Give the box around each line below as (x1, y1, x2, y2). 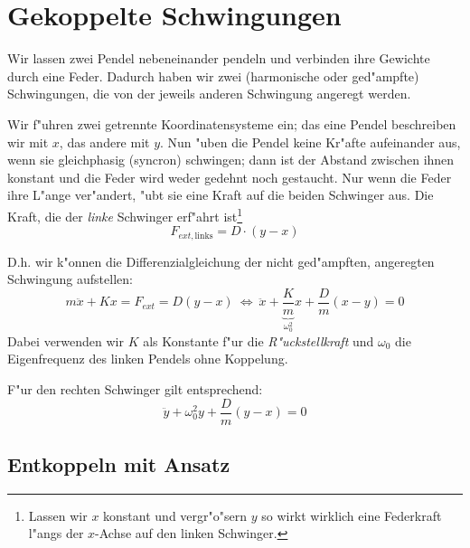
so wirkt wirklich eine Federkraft (261, 505, 442, 524)
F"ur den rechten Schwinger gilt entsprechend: (7, 380, 263, 399)
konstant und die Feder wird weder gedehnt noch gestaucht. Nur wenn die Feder (7, 167, 452, 186)
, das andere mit (59, 132, 150, 151)
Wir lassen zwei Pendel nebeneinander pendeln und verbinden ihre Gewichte (7, 49, 430, 68)
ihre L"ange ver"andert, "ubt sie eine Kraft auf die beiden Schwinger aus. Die (7, 185, 434, 204)
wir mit (7, 132, 49, 151)
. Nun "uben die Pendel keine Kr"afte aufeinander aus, (160, 132, 461, 151)
